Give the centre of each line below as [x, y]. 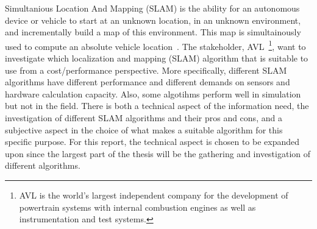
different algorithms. [43, 165]
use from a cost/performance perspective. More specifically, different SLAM [146, 70]
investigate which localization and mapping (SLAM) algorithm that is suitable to [157, 58]
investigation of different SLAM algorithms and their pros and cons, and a [144, 118]
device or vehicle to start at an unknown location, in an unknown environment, [153, 20]
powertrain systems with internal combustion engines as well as [137, 207]
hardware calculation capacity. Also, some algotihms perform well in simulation [153, 93]
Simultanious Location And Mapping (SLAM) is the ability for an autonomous [152, 8]
